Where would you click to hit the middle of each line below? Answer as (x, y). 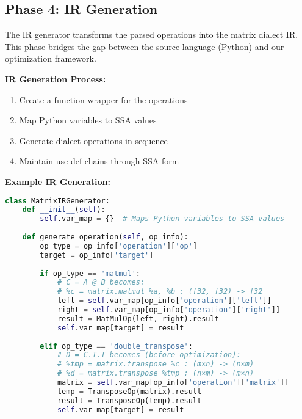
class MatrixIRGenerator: (57, 201)
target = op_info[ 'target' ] (97, 255)
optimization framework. (51, 58)
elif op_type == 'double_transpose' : (116, 346)
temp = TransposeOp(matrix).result (129, 391)
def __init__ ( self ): (64, 210)
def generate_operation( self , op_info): (105, 237)
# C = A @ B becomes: (101, 282)
